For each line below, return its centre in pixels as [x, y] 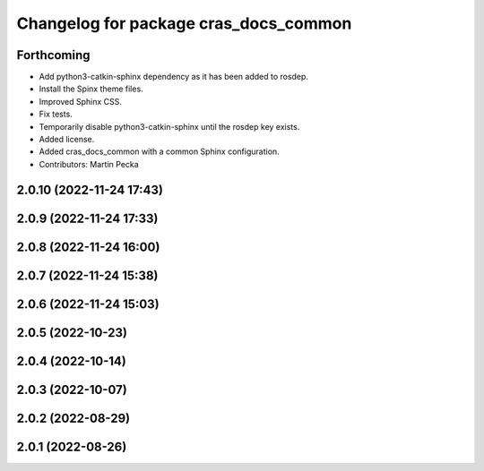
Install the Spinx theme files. [91, 89]
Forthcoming [53, 55]
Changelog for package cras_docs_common [184, 23]
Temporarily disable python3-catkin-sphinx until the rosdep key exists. [169, 126]
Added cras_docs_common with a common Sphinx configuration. [159, 151]
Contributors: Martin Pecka [89, 164]
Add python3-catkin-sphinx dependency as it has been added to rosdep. [174, 77]
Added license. [67, 140]
